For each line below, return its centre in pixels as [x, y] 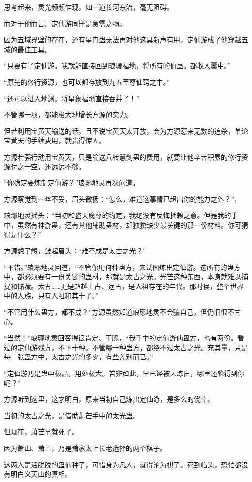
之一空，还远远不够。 [51, 166]
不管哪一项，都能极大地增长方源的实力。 [68, 115]
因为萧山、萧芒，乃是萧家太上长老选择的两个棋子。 [85, 448]
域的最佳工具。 [28, 49]
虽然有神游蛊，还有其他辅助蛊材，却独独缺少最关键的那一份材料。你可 [129, 224]
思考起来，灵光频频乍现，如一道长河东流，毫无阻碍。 [89, 7]
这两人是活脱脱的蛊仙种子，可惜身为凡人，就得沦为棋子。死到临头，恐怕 [119, 464]
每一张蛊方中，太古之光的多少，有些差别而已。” [79, 357]
